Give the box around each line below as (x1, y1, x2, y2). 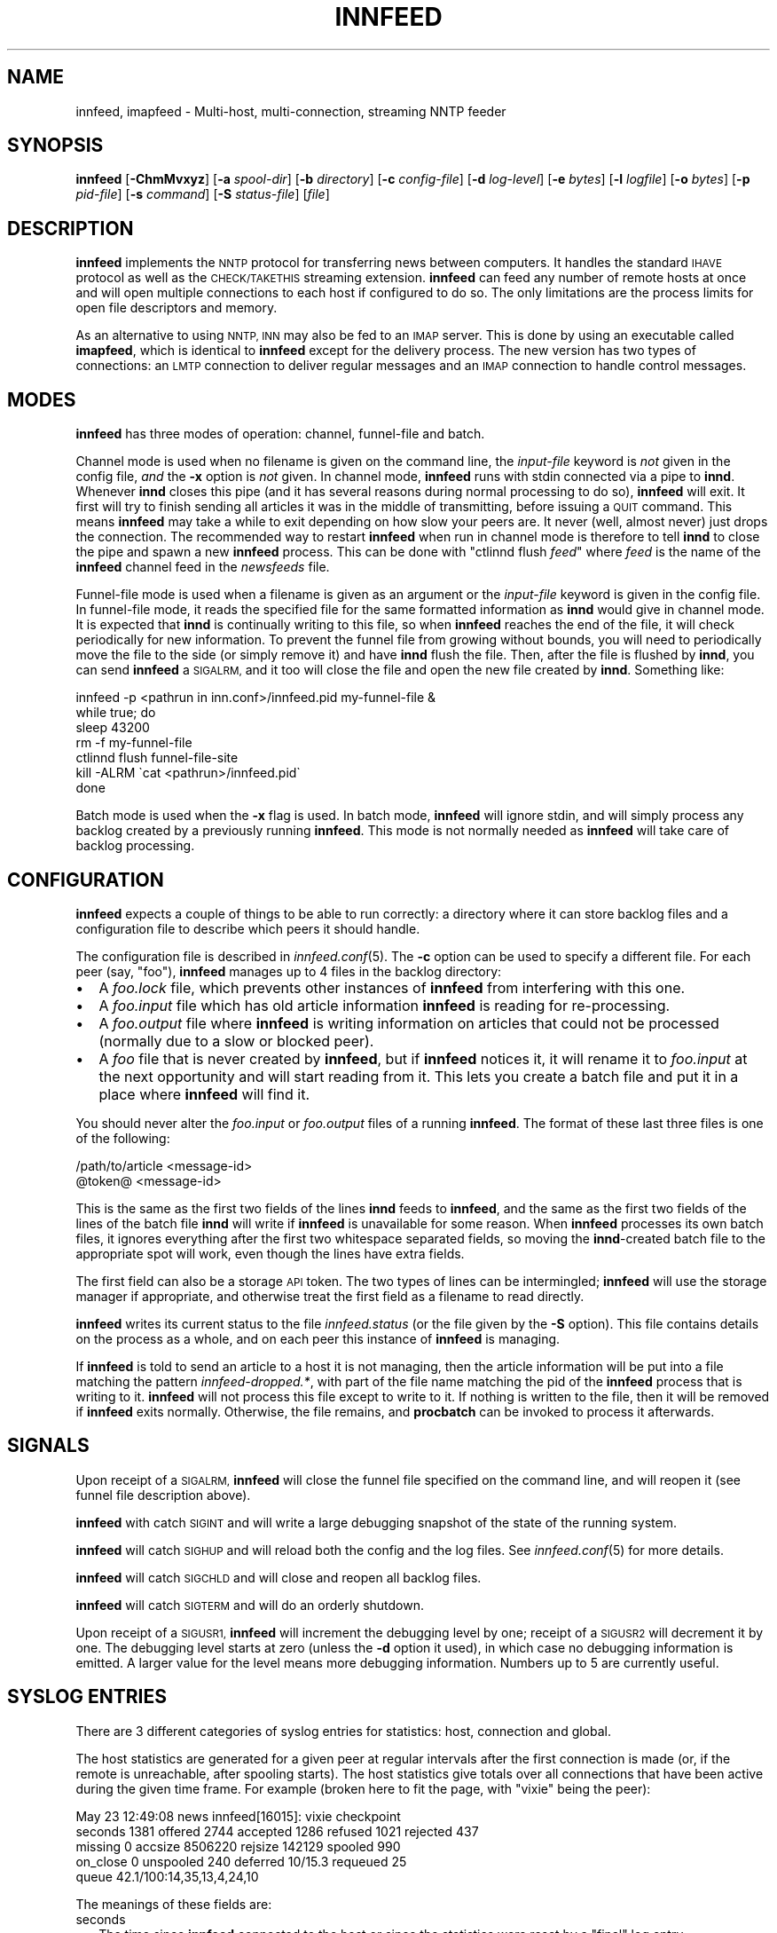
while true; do (75, 705, 156, 721)
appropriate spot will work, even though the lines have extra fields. (75, 1245, 465, 1261)
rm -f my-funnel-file (75, 735, 192, 751)
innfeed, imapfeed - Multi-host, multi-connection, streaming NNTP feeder (75, 103, 506, 119)
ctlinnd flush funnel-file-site (75, 750, 239, 766)
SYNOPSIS (7, 134, 104, 157)
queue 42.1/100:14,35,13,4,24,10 (75, 1868, 259, 1884)
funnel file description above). (75, 1487, 251, 1503)
